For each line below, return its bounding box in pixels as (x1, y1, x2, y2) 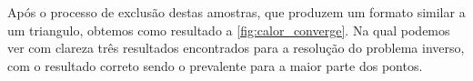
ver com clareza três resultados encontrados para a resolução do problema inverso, (7, 38, 465, 57)
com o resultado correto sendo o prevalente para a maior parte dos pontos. (7, 56, 423, 75)
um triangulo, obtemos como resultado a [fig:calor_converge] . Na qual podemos (7, 20, 450, 39)
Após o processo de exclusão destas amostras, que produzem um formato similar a (7, 3, 466, 21)
